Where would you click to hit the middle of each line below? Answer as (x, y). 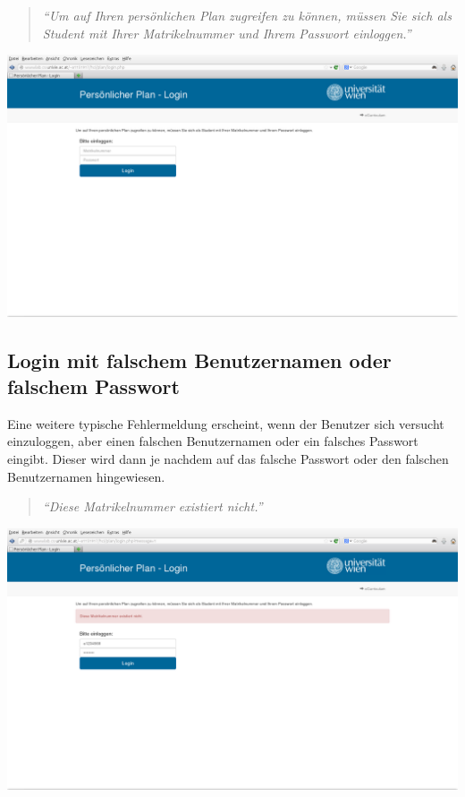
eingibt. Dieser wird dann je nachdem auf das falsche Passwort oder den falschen (228, 458)
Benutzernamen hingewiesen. (86, 476)
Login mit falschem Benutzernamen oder (199, 360)
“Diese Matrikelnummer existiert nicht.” (152, 506)
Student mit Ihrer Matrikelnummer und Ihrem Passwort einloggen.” (227, 33)
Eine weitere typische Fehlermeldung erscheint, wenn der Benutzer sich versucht (226, 423)
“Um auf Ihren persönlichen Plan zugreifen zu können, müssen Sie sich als (247, 15)
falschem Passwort (93, 386)
